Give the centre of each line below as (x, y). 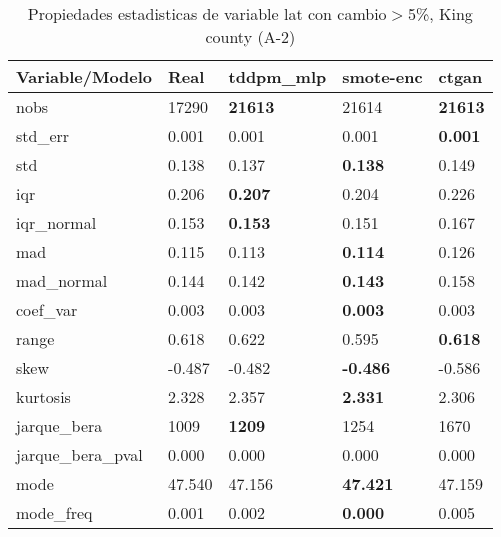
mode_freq (54, 512)
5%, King (440, 13)
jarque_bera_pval (79, 454)
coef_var (47, 309)
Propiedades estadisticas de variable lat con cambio (207, 13)
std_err (43, 135)
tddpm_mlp (277, 76)
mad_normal (62, 280)
